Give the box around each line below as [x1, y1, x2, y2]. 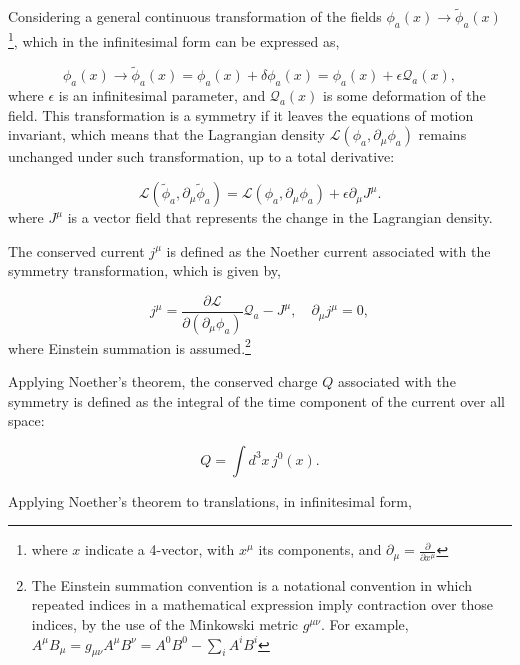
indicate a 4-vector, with [84, 539, 235, 560]
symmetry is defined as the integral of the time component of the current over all [8, 390, 505, 411]
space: [8, 410, 45, 431]
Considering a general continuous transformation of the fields [8, 6, 382, 27]
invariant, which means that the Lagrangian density [8, 124, 326, 145]
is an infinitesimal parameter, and [58, 85, 266, 106]
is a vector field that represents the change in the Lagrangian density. [67, 207, 493, 228]
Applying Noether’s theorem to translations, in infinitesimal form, [8, 490, 412, 511]
